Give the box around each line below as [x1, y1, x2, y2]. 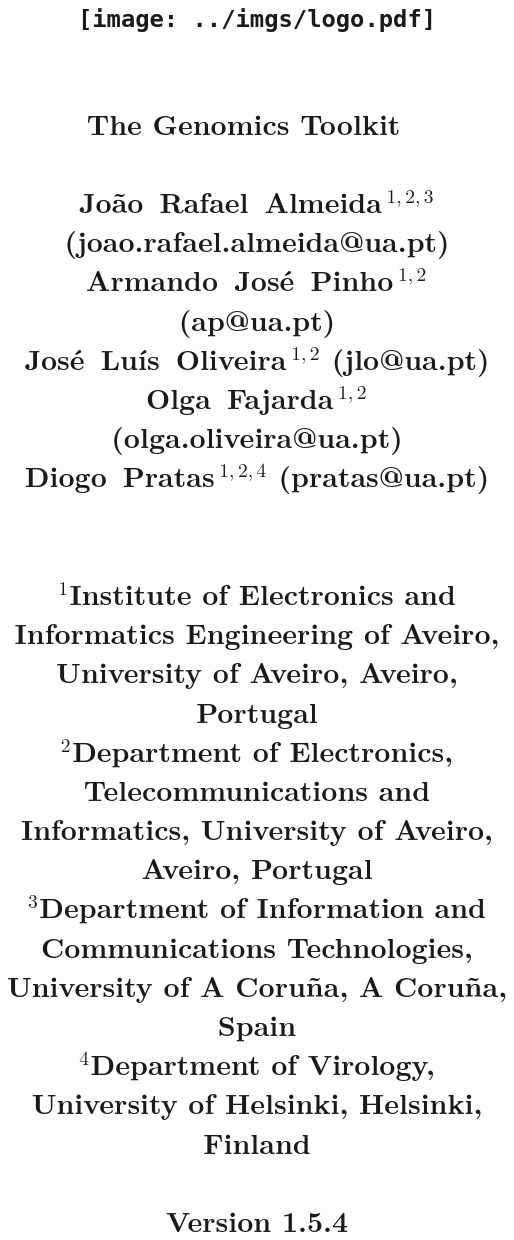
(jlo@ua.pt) [331, 337, 490, 378]
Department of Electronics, [72, 729, 454, 770]
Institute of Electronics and [69, 572, 456, 613]
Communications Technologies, [41, 925, 473, 966]
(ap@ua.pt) [178, 298, 336, 339]
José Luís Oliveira [24, 337, 287, 378]
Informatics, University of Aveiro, [20, 808, 494, 849]
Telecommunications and [83, 768, 431, 809]
